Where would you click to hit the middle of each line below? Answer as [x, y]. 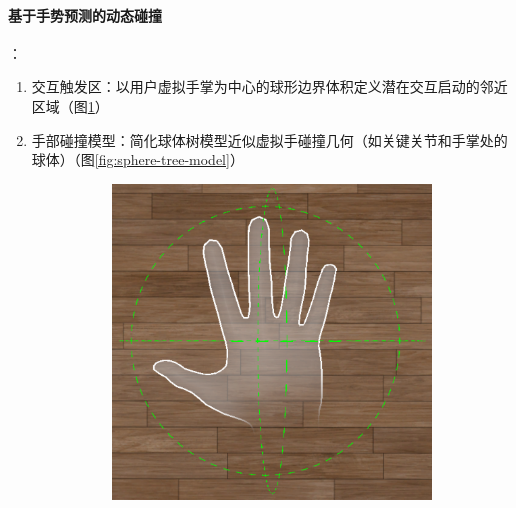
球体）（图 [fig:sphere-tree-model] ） [137, 159]
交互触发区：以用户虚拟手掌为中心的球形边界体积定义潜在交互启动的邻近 [269, 86]
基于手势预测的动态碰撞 [85, 14]
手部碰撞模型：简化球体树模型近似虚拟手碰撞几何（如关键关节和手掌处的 [269, 139]
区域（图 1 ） [70, 105]
